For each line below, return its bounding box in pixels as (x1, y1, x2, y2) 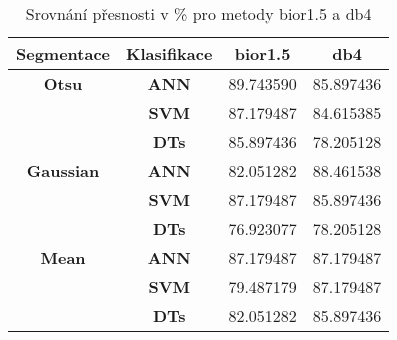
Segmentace (16, 42, 111, 65)
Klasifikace (126, 42, 213, 65)
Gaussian (26, 159, 100, 182)
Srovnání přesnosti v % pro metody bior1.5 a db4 (25, 2, 372, 25)
